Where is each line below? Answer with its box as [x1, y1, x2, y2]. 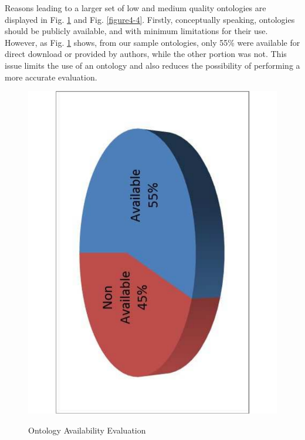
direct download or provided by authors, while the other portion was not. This [5, 48, 287, 60]
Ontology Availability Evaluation [28, 424, 146, 436]
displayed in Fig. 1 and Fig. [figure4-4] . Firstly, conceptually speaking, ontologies [5, 13, 295, 25]
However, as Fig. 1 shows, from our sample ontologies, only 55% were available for [5, 36, 300, 48]
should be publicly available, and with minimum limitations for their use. [5, 25, 268, 37]
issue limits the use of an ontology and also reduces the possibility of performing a [5, 59, 300, 71]
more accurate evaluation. [5, 70, 97, 83]
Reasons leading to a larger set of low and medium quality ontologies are [5, 2, 266, 14]
